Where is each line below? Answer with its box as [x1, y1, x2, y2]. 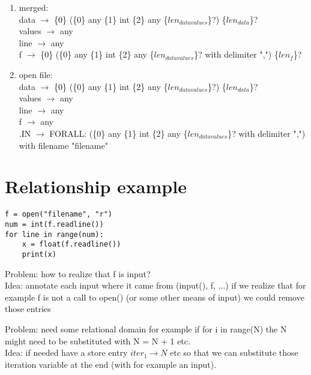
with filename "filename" [19, 139, 108, 151]
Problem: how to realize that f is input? [5, 267, 151, 280]
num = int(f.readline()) [5, 220, 104, 229]
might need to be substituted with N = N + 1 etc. [5, 334, 190, 347]
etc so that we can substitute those [170, 346, 298, 359]
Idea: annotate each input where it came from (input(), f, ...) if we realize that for [5, 279, 306, 292]
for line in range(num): [5, 230, 104, 239]
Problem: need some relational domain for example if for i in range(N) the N [5, 322, 287, 335]
